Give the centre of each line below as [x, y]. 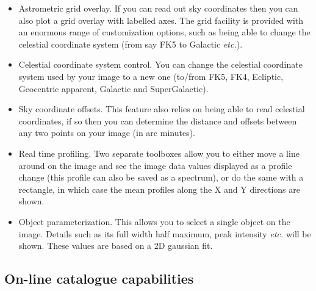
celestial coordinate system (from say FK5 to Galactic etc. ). [131, 44]
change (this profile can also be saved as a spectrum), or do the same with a [161, 177]
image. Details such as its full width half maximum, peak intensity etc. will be [165, 233]
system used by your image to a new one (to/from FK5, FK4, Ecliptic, [151, 76]
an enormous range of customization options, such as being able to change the [164, 32]
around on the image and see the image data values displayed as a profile [155, 165]
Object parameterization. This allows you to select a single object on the [154, 221]
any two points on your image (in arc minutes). [107, 133]
